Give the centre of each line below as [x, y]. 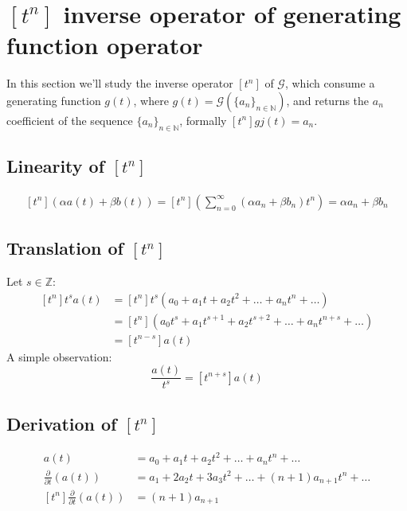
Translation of [65, 248]
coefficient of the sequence [70, 120]
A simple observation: [59, 356]
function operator [105, 45]
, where [151, 100]
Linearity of [56, 166]
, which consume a [330, 83]
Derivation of [62, 423]
